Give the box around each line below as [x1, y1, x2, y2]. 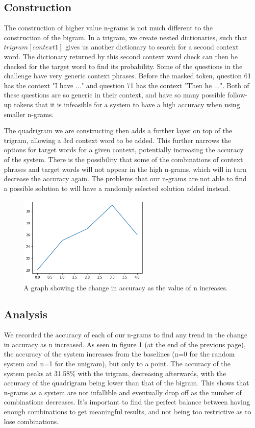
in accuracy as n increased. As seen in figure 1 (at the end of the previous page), [4, 339, 246, 349]
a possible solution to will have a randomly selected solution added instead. [4, 183, 230, 193]
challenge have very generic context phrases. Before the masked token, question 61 [4, 71, 251, 81]
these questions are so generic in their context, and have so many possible [4, 90, 226, 100]
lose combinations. [4, 416, 59, 426]
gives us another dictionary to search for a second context [65, 42, 239, 52]
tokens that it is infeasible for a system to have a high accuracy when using [14, 99, 240, 109]
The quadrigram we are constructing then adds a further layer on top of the [4, 125, 232, 136]
